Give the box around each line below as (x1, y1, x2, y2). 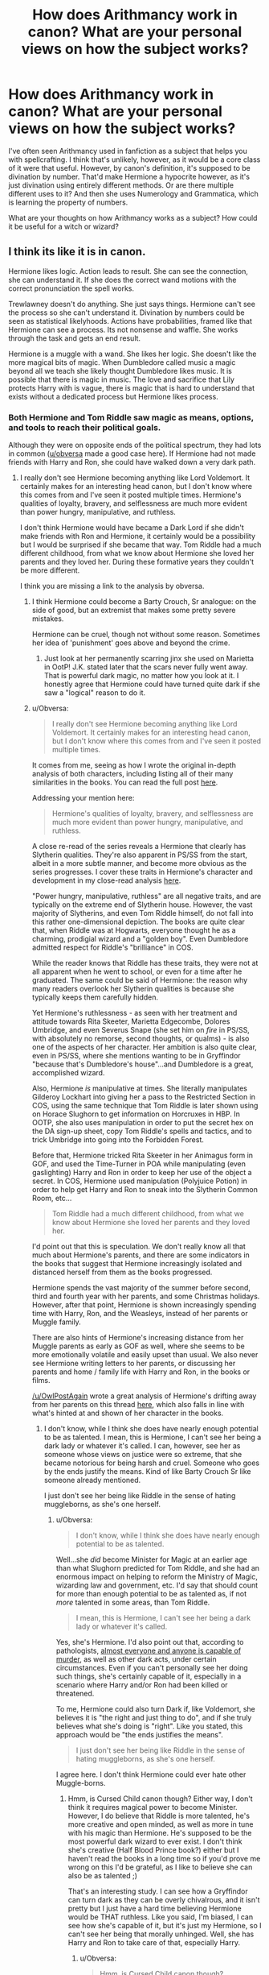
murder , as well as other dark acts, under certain (55, 1654, 217, 1664)
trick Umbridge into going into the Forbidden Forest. (31, 1135, 205, 1145)
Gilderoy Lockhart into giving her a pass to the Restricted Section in (31, 1092, 255, 1102)
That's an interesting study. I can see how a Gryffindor (67, 1886, 248, 1896)
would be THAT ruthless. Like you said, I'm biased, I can (67, 1912, 254, 1922)
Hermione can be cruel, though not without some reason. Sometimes (31, 630, 261, 640)
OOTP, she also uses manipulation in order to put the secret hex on (31, 1118, 255, 1128)
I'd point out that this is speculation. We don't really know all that (31, 1242, 247, 1252)
